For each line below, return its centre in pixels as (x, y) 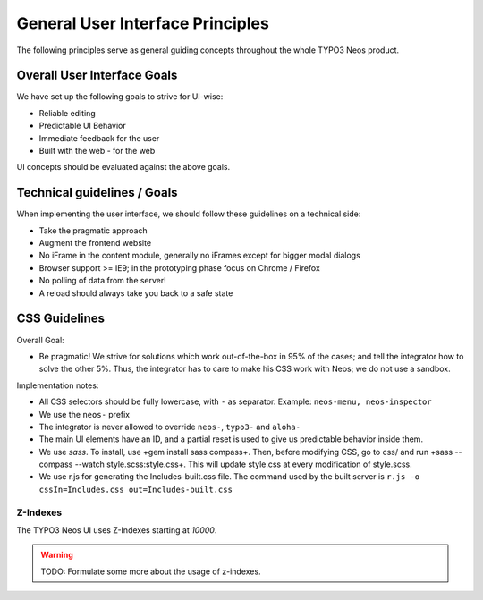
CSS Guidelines (61, 319)
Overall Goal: (40, 340)
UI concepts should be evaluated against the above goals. (123, 167)
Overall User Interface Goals (97, 76)
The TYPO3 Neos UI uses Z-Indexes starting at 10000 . (117, 530)
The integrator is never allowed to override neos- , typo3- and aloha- (170, 427)
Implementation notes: (58, 385)
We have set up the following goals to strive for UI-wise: (120, 97)
